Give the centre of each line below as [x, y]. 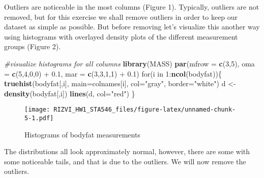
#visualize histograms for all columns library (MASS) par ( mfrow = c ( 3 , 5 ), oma [129, 63]
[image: [37, 110]
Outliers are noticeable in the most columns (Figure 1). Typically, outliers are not [132, 7]
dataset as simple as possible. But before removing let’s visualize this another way [132, 27]
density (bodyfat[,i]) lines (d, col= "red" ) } [70, 93]
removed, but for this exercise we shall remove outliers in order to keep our [121, 16]
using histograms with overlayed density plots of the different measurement [121, 36]
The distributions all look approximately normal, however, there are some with [127, 151]
